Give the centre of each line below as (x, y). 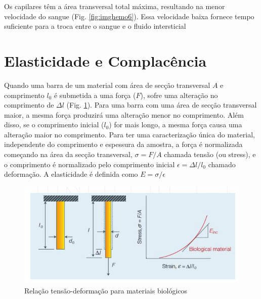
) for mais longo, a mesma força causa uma (176, 124)
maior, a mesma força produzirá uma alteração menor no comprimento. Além (124, 114)
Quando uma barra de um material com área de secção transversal (107, 85)
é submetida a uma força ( (95, 95)
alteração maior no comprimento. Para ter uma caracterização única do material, (129, 134)
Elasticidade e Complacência (105, 60)
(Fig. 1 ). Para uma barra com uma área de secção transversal (162, 105)
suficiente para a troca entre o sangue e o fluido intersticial (95, 26)
